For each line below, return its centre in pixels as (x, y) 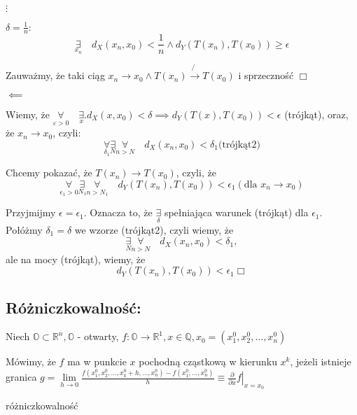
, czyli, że (196, 173)
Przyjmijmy (31, 212)
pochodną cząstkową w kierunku (208, 361)
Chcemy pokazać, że (49, 173)
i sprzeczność (266, 75)
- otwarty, (98, 336)
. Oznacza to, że (118, 212)
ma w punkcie (97, 361)
